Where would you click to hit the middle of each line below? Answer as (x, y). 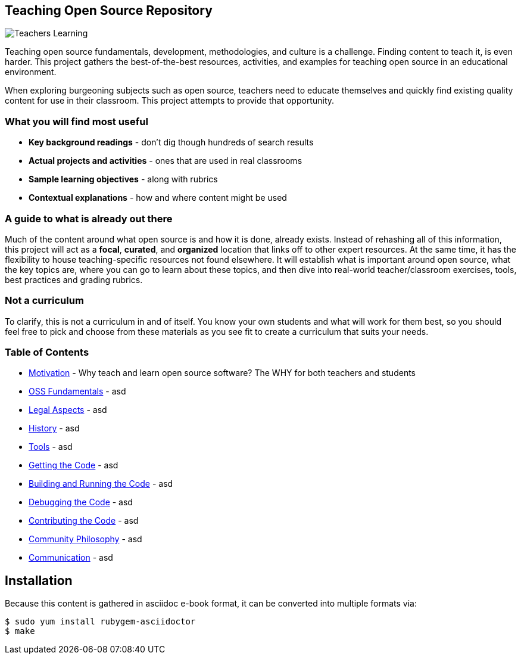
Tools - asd (51, 447)
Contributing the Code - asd (84, 521)
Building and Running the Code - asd (101, 484)
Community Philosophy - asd (85, 539)
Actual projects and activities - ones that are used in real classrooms (166, 161)
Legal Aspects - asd (68, 410)
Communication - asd (71, 558)
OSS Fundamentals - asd (77, 391)
